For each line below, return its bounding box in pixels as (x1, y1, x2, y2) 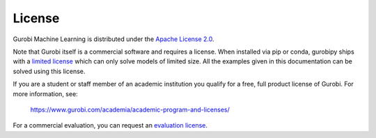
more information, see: (13, 89, 78, 98)
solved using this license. (13, 67, 86, 75)
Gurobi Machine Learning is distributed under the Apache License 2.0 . (13, 35, 215, 43)
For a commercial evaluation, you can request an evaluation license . (13, 121, 208, 130)
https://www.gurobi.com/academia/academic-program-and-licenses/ (30, 105, 230, 114)
